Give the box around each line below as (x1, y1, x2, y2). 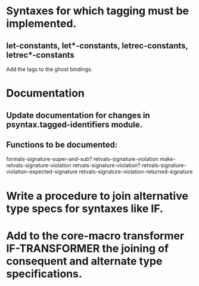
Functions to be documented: (6, 139, 118, 150)
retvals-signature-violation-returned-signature (79, 168, 193, 175)
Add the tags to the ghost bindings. (6, 66, 93, 73)
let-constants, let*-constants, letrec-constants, (6, 41, 188, 51)
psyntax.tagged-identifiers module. (6, 119, 143, 129)
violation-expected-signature (6, 168, 78, 175)
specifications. (6, 267, 82, 281)
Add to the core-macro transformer (6, 229, 185, 243)
